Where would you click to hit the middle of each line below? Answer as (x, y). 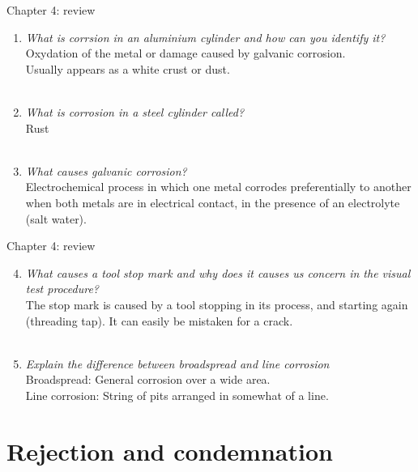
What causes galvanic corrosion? (106, 170)
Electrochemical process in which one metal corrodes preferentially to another (218, 187)
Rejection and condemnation (170, 451)
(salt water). (56, 218)
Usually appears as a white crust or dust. (128, 68)
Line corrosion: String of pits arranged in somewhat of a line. (177, 395)
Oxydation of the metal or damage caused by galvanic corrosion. (186, 53)
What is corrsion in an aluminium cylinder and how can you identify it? (205, 37)
